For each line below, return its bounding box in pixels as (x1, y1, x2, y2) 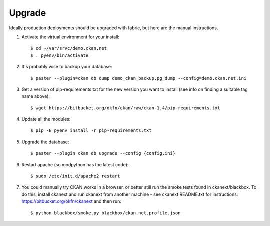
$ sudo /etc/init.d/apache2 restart (30, 173, 120, 179)
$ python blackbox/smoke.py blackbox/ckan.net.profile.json (30, 210, 181, 216)
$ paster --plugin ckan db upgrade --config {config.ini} (30, 150, 176, 156)
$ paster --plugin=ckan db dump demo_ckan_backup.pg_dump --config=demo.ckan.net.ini (30, 75, 247, 81)
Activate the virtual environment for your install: (21, 34, 120, 40)
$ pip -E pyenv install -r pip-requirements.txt (30, 128, 152, 133)
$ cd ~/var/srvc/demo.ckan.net (30, 45, 107, 51)
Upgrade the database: (21, 139, 69, 145)
